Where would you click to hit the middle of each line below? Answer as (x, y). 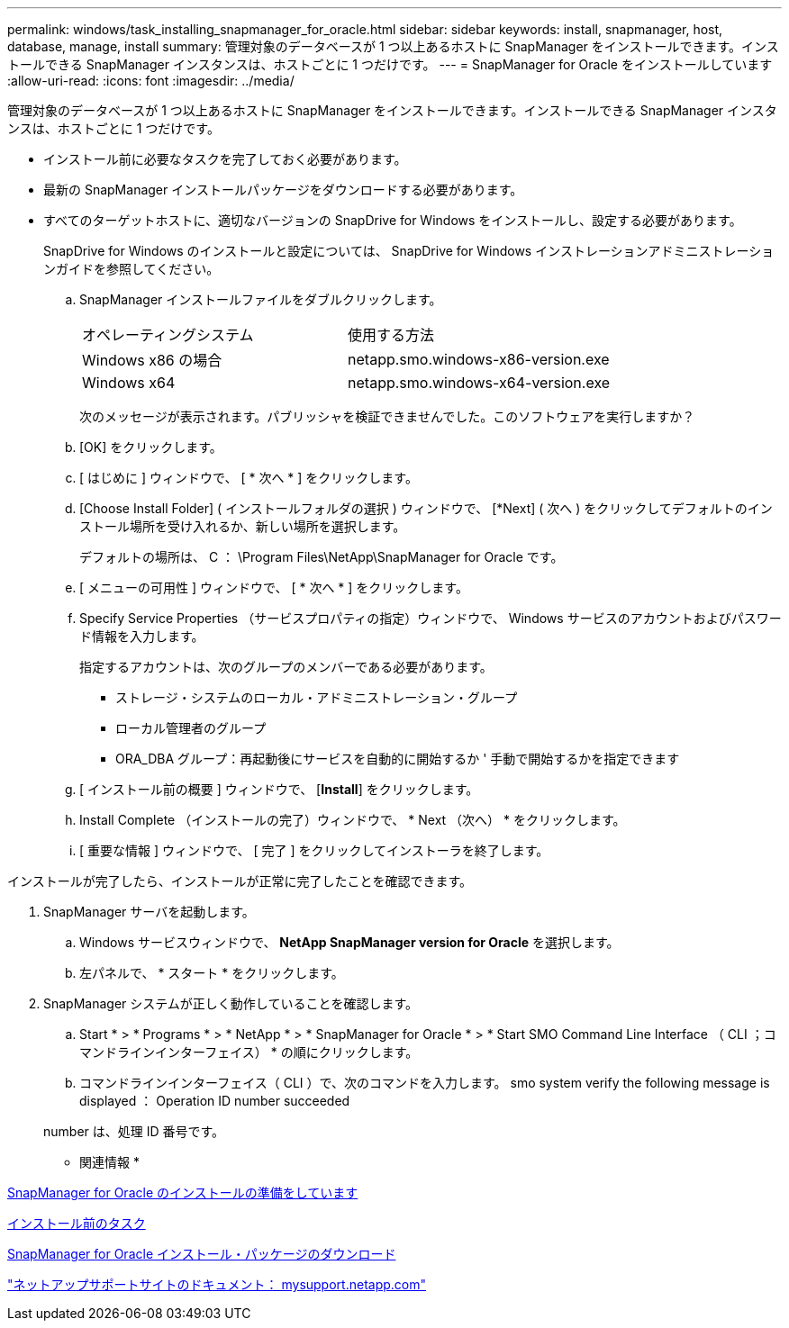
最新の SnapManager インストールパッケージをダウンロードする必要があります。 (283, 190)
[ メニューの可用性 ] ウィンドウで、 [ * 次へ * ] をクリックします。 (274, 587)
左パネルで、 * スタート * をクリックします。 (212, 973)
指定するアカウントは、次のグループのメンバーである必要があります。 (286, 667)
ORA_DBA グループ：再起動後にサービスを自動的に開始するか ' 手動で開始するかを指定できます (398, 759)
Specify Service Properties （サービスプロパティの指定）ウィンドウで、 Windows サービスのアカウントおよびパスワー (431, 618)
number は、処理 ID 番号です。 (134, 1131)
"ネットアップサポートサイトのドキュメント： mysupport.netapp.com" (217, 1284)
